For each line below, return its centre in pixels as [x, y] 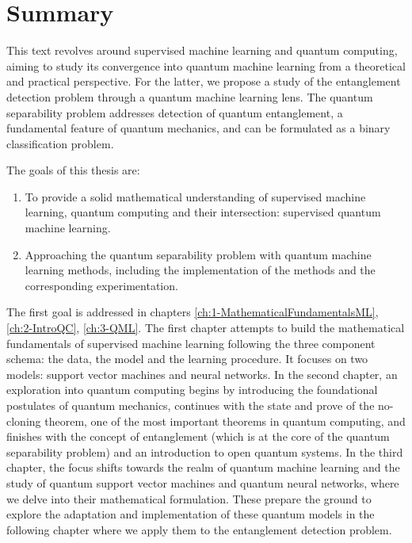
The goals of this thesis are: [73, 170]
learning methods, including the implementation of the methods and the [200, 270]
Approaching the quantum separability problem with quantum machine [198, 254]
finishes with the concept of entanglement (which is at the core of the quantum [198, 436]
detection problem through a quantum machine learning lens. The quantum [190, 96]
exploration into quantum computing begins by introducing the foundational [192, 390]
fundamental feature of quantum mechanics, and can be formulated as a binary [198, 128]
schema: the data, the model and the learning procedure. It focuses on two [187, 359]
